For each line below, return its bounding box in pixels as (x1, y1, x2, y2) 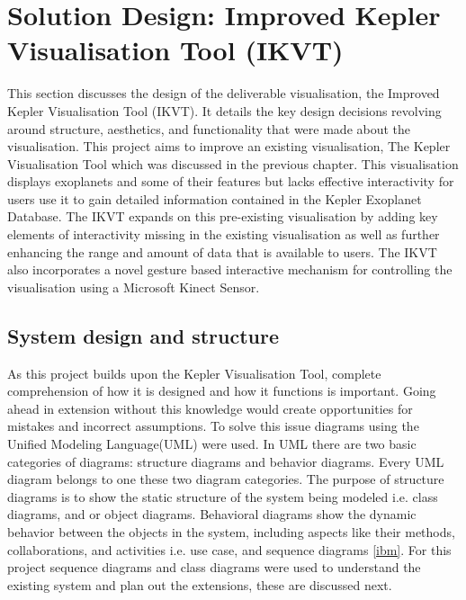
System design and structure (7, 321, 280, 349)
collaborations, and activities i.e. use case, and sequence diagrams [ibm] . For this (7, 540, 452, 559)
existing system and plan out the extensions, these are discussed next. (7, 575, 392, 594)
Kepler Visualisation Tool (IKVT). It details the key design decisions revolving (7, 101, 442, 120)
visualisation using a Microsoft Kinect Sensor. (7, 277, 260, 296)
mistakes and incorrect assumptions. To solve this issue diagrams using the (7, 416, 419, 435)
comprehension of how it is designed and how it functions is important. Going (7, 381, 436, 400)
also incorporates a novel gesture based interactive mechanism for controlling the (7, 260, 453, 279)
